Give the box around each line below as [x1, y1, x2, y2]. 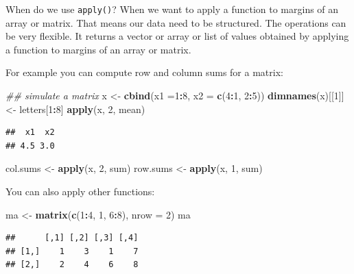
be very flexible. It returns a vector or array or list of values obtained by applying [5, 29, 349, 43]
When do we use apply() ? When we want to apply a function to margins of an [5, 2, 339, 16]
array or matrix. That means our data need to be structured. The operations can [5, 15, 346, 29]
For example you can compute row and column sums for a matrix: [5, 65, 283, 79]
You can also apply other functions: [5, 184, 155, 198]
